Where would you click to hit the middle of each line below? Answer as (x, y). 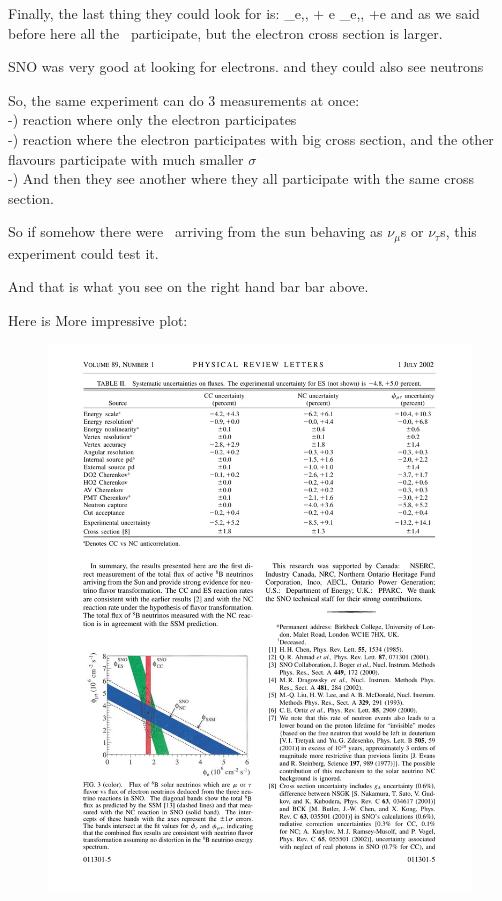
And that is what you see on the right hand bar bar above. (188, 286)
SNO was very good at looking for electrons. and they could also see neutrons (246, 66)
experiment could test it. (83, 252)
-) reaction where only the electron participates (152, 119)
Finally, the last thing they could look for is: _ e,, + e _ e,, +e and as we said (244, 13)
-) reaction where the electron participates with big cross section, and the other (251, 138)
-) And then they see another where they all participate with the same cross (241, 178)
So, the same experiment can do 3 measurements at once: (184, 99)
